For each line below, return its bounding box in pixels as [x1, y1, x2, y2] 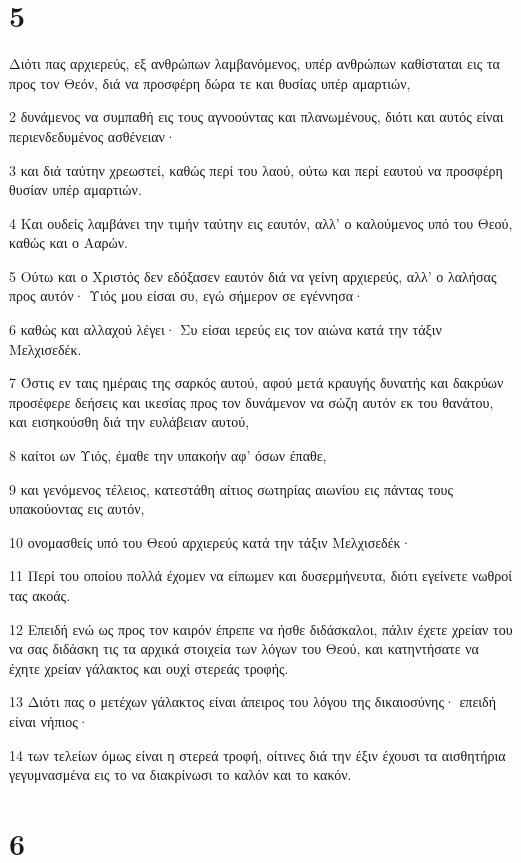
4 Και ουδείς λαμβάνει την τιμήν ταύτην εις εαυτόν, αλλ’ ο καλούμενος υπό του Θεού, [9, 212, 513, 233]
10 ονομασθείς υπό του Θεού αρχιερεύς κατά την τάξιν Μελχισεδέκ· [9, 531, 412, 552]
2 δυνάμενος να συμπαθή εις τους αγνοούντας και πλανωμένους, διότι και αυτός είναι [9, 106, 504, 127]
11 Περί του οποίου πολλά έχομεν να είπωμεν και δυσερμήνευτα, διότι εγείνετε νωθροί [9, 565, 512, 586]
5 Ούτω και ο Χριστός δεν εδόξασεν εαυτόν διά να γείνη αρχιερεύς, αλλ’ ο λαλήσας [9, 265, 497, 286]
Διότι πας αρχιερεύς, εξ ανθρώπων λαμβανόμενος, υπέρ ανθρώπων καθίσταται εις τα [9, 53, 500, 74]
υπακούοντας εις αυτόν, [9, 498, 145, 519]
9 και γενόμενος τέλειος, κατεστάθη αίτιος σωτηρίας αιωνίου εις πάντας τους [9, 478, 454, 499]
